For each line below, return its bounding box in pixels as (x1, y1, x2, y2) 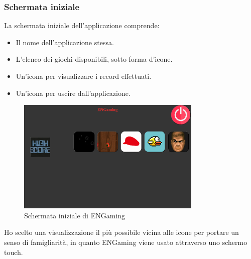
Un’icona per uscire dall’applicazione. (16, 87, 131, 98)
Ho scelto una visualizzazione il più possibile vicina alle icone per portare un (4, 227, 239, 237)
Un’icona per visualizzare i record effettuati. (16, 71, 152, 81)
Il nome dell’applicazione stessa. (16, 37, 114, 47)
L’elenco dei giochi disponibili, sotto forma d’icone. (16, 54, 173, 64)
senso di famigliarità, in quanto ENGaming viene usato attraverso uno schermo (4, 237, 247, 247)
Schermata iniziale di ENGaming (24, 210, 125, 220)
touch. (4, 246, 23, 257)
